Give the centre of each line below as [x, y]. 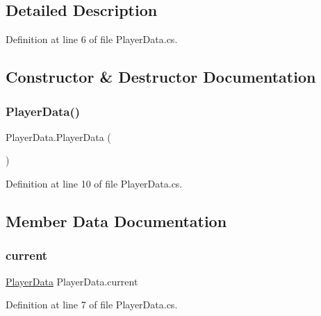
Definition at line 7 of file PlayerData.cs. [92, 305]
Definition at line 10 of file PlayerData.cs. [94, 183]
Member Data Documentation [116, 221]
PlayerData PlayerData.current [72, 281]
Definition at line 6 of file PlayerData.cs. [92, 39]
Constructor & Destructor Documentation [161, 77]
